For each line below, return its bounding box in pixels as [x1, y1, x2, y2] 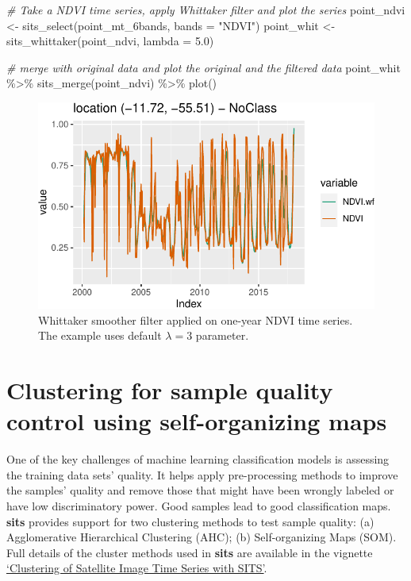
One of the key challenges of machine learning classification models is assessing [6, 451, 390, 467]
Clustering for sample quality [6, 374, 333, 406]
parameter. [195, 327, 249, 344]
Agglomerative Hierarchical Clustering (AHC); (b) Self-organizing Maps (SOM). [6, 529, 397, 545]
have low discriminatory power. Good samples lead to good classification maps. [6, 498, 391, 514]
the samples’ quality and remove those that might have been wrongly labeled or [6, 482, 394, 498]
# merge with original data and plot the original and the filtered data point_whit [6, 59, 401, 75]
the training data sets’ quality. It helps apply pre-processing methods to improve [6, 466, 398, 483]
